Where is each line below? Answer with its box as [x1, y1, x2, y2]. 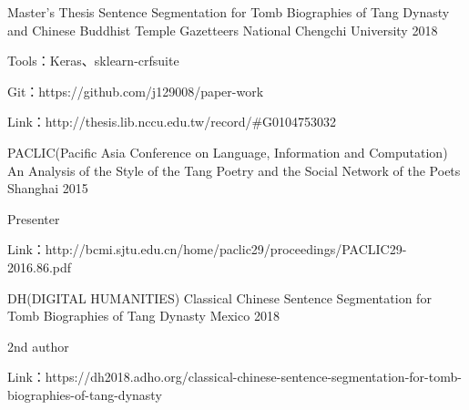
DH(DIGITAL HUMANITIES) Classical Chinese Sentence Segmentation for [7, 288, 432, 307]
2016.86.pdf [7, 257, 72, 276]
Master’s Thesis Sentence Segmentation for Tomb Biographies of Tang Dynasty [7, 3, 450, 21]
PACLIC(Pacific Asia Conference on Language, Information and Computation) [7, 142, 448, 161]
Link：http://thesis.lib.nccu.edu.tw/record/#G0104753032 [7, 112, 337, 131]
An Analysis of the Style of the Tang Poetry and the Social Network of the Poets [7, 160, 461, 179]
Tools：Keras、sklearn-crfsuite [7, 51, 179, 70]
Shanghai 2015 [7, 179, 88, 198]
